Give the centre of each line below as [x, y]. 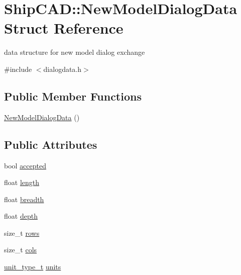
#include [18, 69]
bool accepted [25, 165]
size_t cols [21, 250]
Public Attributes [51, 144]
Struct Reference [64, 28]
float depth [21, 216]
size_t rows [22, 233]
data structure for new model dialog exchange [75, 52]
